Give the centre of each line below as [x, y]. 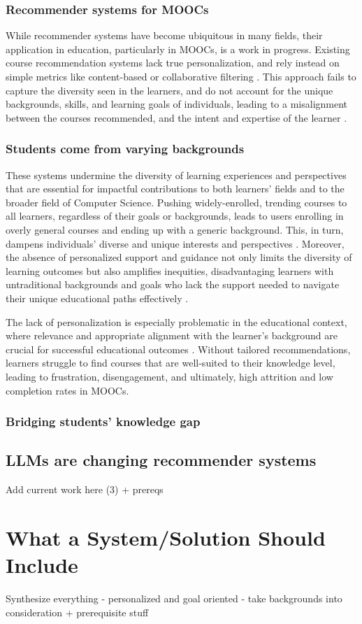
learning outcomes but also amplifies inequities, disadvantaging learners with [170, 270]
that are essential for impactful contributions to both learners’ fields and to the [175, 189]
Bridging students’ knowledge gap [103, 421]
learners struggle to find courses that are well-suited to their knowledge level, [171, 363]
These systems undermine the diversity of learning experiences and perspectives [176, 175]
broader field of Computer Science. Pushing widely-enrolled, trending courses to [176, 202]
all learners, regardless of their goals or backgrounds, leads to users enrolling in [175, 216]
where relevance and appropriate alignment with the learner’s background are [172, 335]
